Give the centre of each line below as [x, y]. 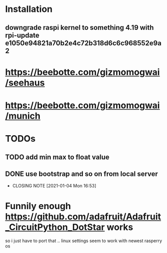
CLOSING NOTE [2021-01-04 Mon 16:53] [54, 186]
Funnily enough [38, 206]
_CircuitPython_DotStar [55, 227]
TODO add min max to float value [57, 157]
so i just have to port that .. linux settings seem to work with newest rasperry [84, 241]
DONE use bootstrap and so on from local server [82, 174]
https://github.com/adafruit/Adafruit [83, 216]
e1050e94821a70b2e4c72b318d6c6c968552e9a [83, 43]
